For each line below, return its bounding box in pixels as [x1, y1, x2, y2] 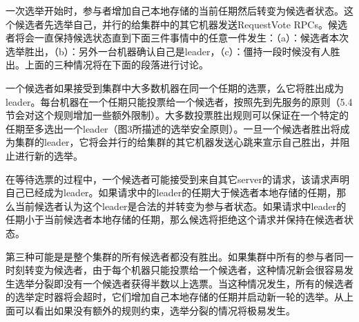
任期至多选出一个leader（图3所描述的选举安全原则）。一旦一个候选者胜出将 [6, 121, 340, 135]
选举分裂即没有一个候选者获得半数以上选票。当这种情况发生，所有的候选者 [14, 276, 353, 290]
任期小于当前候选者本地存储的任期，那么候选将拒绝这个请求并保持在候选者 [6, 212, 344, 227]
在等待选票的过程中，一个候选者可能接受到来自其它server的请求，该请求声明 [6, 171, 349, 186]
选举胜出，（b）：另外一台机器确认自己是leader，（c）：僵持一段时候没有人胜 [6, 44, 340, 58]
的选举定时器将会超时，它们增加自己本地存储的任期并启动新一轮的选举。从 [6, 290, 344, 304]
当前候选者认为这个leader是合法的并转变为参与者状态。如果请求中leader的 [14, 198, 347, 213]
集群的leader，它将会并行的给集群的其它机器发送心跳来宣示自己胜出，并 [14, 135, 340, 149]
